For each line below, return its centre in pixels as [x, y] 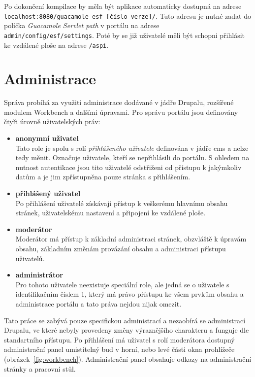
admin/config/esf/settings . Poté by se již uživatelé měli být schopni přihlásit [124, 35]
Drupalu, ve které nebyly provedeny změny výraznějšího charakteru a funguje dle [127, 330]
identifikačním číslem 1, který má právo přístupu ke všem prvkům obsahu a [129, 294]
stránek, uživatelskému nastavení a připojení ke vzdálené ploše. [111, 213]
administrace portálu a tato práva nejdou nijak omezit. [98, 303]
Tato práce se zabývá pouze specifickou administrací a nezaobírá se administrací [125, 320]
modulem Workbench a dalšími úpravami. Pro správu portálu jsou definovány [121, 112]
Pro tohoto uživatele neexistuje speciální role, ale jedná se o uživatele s [122, 284]
